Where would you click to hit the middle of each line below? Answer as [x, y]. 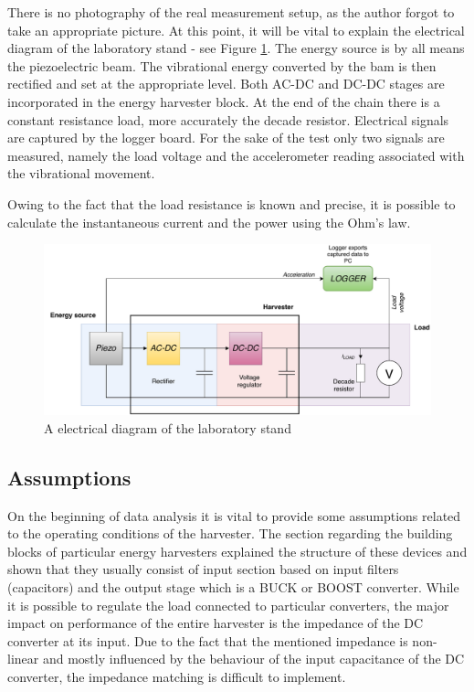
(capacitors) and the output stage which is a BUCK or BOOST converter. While [233, 587]
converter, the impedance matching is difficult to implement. [177, 677]
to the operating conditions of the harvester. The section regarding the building [230, 533]
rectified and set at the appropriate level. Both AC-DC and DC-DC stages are [226, 84]
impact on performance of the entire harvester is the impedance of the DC [216, 623]
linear [23, 659]
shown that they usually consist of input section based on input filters [203, 569]
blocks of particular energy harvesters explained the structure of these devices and [237, 551]
